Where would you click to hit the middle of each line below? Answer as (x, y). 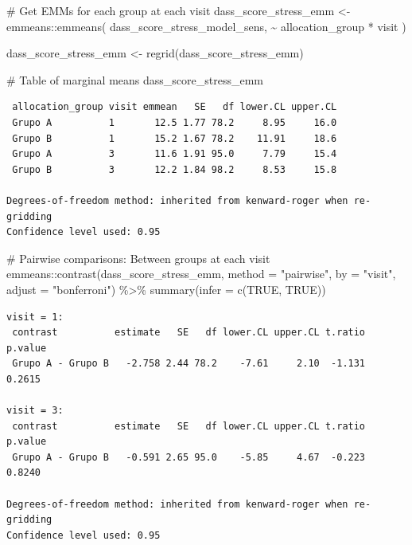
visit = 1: (35, 317)
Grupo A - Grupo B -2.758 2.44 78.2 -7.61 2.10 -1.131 (189, 364)
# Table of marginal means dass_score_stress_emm (135, 79)
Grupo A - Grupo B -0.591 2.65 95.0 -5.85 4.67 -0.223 (189, 457)
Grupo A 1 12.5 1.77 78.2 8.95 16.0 (175, 122)
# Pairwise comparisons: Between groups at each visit (138, 258)
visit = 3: (35, 411)
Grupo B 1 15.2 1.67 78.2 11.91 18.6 (175, 138)
